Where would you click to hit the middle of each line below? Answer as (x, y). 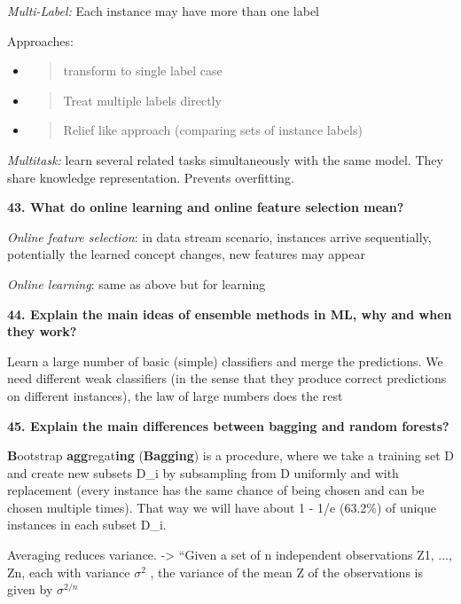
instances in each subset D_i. (87, 525)
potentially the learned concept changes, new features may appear (186, 254)
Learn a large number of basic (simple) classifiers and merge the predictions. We (225, 361)
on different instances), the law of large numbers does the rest (175, 395)
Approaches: (40, 40)
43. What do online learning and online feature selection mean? (206, 207)
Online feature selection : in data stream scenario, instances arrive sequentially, (219, 236)
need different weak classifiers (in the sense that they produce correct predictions (227, 378)
